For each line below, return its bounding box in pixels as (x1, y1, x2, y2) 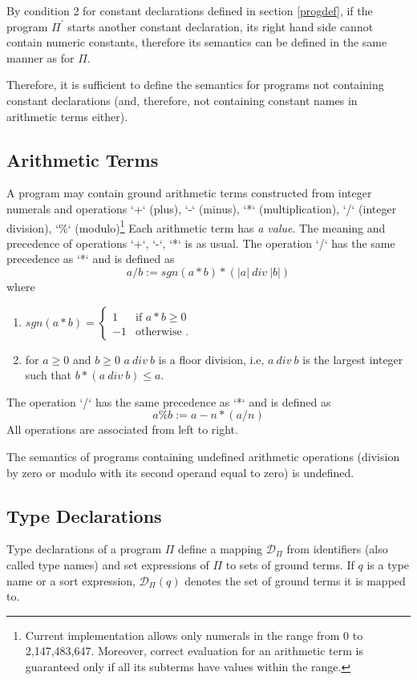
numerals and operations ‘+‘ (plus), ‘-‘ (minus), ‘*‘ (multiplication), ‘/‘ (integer (6, 200, 397, 217)
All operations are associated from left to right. (6, 421, 238, 438)
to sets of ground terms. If (225, 556, 354, 573)
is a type (366, 556, 410, 573)
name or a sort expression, (6, 572, 136, 589)
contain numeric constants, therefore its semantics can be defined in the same (6, 34, 387, 51)
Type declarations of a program (6, 540, 162, 557)
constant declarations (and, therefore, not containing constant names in (6, 91, 358, 108)
